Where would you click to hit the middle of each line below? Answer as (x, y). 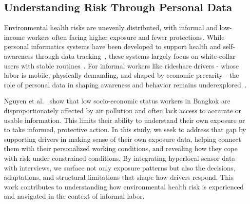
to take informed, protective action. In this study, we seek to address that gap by (125, 129)
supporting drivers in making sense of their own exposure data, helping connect (123, 139)
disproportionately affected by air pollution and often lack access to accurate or (123, 110)
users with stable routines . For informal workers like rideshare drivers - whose (121, 65)
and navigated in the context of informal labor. (74, 196)
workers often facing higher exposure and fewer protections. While (126, 37)
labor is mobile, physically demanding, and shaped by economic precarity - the (122, 75)
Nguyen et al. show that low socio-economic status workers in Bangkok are (117, 101)
